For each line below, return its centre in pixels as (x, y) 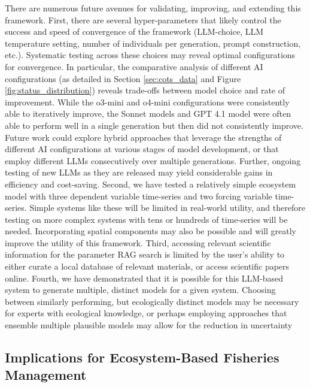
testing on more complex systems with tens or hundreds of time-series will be (146, 219)
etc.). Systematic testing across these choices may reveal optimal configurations (150, 55)
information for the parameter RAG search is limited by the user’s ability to (145, 254)
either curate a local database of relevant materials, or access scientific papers (147, 266)
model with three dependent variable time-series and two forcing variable (139, 196)
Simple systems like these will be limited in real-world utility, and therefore (167, 208)
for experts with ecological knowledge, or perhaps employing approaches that (146, 313)
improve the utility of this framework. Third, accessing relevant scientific (138, 242)
